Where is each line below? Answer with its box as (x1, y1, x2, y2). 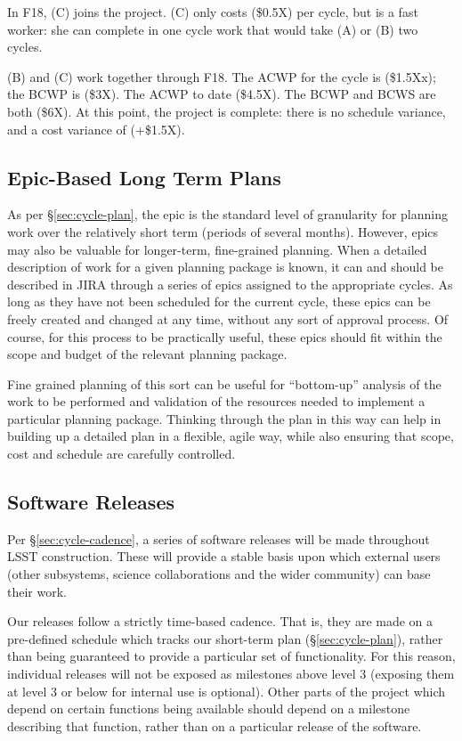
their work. (7, 582, 67, 600)
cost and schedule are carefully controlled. (7, 444, 236, 463)
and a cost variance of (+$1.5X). (7, 119, 185, 138)
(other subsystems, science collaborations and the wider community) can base (7, 565, 431, 583)
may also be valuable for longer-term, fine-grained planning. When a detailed (7, 240, 427, 258)
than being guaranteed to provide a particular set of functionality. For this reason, (7, 647, 456, 665)
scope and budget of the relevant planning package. (7, 345, 288, 363)
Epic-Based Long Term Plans (7, 163, 281, 191)
